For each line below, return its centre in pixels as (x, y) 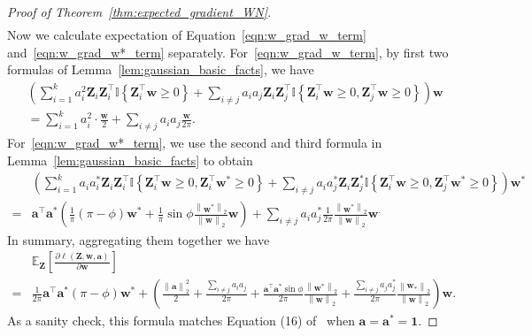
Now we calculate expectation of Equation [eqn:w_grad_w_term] (187, 35)
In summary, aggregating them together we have (139, 239)
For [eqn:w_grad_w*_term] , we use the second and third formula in (195, 143)
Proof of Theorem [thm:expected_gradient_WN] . (139, 11)
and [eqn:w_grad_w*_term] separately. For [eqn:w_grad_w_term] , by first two (228, 52)
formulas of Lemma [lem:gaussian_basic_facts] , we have (161, 69)
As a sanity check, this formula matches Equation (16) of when (181, 321)
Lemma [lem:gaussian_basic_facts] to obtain (130, 160)
